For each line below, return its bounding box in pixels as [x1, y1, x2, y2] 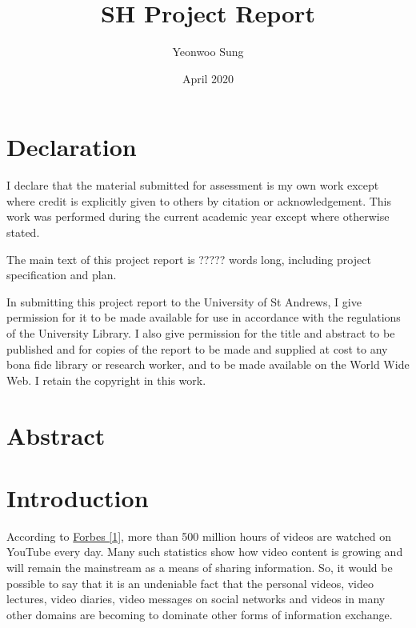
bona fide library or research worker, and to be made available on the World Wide [6, 356, 410, 373]
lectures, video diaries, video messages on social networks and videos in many [6, 590, 386, 607]
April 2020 [182, 70, 234, 86]
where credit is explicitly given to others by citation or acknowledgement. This [6, 192, 392, 209]
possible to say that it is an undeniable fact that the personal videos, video [6, 574, 374, 591]
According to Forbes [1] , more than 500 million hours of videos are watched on [6, 527, 391, 544]
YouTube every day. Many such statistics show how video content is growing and [6, 543, 403, 560]
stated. [6, 224, 40, 241]
